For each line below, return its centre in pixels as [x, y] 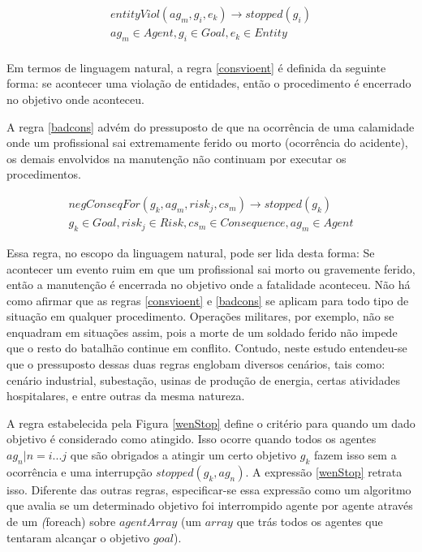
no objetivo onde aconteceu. [75, 99]
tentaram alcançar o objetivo [78, 537]
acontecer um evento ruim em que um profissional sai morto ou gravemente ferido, [211, 268]
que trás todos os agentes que [310, 522]
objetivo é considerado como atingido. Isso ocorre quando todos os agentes [192, 439]
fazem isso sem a [355, 455]
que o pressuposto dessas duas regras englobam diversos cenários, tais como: [196, 364]
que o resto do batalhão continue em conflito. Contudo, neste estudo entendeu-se [207, 348]
